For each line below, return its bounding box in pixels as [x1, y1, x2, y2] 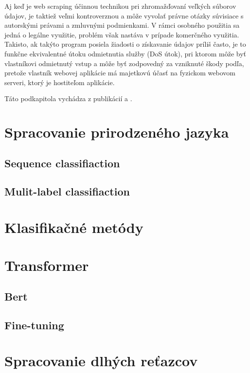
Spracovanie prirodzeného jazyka [4, 122, 229, 142]
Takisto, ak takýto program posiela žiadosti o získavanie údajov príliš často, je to [4, 39, 246, 49]
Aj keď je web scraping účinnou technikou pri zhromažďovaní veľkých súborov [4, 1, 236, 11]
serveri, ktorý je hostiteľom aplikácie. [4, 77, 115, 87]
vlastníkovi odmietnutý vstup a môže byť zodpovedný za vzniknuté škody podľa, [4, 58, 244, 68]
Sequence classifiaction [4, 155, 120, 170]
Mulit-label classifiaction [4, 184, 130, 199]
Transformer [4, 255, 89, 275]
